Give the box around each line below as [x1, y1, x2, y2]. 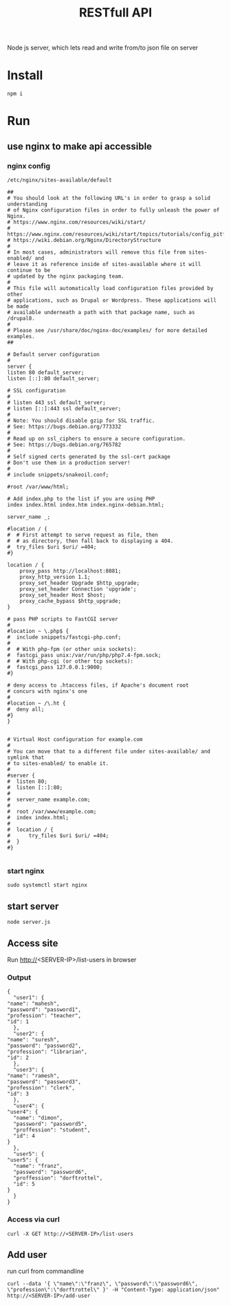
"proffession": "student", [13, 1127, 91, 1133]
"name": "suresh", [7, 1037, 60, 1043]
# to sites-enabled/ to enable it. [7, 760, 109, 767]
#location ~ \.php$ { [7, 628, 69, 634]
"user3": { [13, 1067, 45, 1074]
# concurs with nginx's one [7, 688, 88, 695]
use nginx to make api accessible [7, 140, 153, 152]
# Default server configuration [7, 351, 100, 358]
